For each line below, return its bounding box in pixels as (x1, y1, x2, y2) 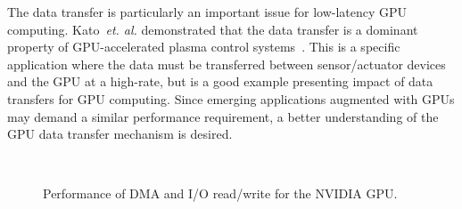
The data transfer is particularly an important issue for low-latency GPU (7, 3, 408, 20)
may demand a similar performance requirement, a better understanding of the (7, 107, 439, 125)
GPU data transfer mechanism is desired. (7, 125, 233, 143)
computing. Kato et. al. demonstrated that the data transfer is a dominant (7, 20, 418, 38)
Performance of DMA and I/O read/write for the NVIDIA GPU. (43, 184, 398, 203)
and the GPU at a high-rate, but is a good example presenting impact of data (7, 72, 433, 91)
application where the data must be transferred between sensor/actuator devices (7, 54, 446, 73)
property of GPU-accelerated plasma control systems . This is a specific (7, 37, 400, 56)
